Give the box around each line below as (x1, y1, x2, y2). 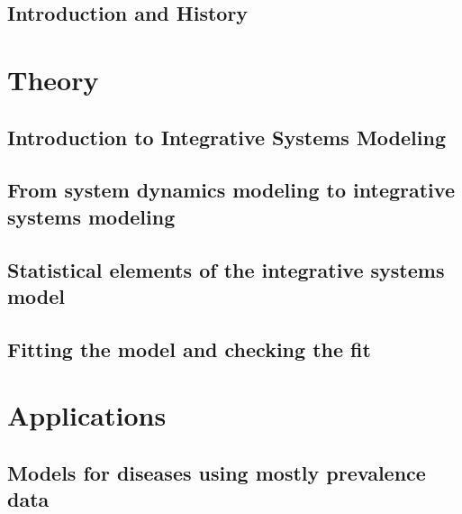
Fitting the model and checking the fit (7, 335, 371, 363)
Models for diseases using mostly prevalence (7, 458, 426, 486)
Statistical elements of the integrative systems (7, 255, 445, 283)
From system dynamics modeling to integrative (7, 176, 455, 204)
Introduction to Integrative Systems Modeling (7, 123, 446, 151)
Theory (7, 60, 99, 97)
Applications (7, 397, 167, 434)
